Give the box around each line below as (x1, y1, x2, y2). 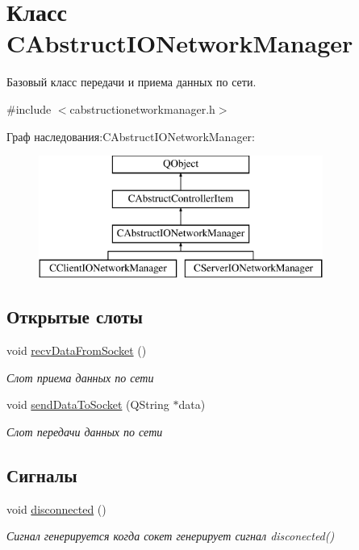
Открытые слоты (6, 304, 143, 329)
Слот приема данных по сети (6, 369, 154, 385)
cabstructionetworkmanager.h (69, 100, 215, 117)
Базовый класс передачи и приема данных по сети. (6, 73, 257, 90)
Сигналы (6, 462, 77, 487)
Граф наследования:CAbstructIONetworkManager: (6, 127, 255, 144)
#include (6, 100, 52, 117)
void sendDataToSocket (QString (6, 396, 169, 413)
